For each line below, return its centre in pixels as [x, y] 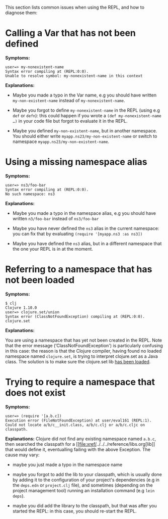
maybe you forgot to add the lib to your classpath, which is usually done [87, 474]
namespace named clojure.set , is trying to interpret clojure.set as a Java [82, 356]
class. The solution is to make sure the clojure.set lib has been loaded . [78, 361]
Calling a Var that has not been [70, 33]
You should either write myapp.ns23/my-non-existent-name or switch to [85, 136]
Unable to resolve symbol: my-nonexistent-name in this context [74, 76]
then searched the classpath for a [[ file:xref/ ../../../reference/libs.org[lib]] [80, 444]
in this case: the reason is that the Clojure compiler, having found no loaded [83, 351]
